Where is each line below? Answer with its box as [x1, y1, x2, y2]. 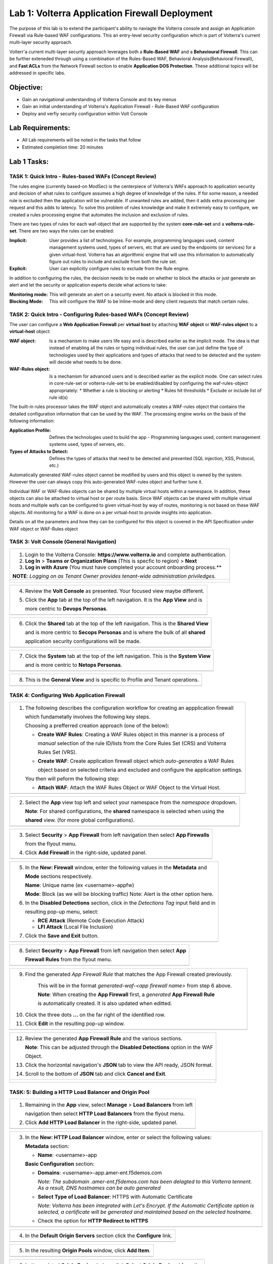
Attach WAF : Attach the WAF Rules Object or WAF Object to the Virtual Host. [37, 784, 221, 791]
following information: [9, 418, 55, 424]
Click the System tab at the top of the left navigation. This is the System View [25, 652, 211, 659]
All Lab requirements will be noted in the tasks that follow [22, 137, 142, 143]
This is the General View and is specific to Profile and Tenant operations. [25, 676, 199, 683]
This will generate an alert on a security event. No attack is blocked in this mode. [49, 291, 217, 297]
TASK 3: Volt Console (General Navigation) [9, 538, 116, 546]
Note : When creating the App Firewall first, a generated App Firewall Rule [37, 991, 215, 998]
